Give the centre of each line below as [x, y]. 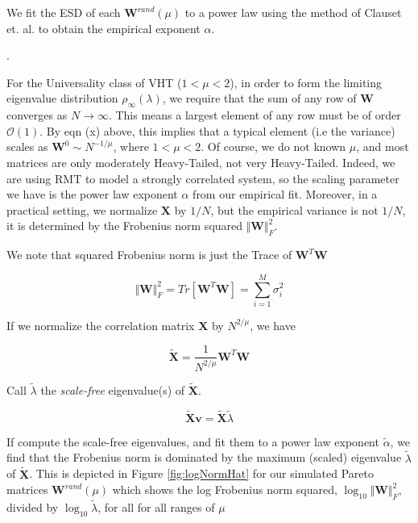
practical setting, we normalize [82, 209]
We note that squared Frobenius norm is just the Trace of [149, 255]
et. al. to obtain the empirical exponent [103, 28]
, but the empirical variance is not [294, 209]
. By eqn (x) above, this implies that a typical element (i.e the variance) [217, 130]
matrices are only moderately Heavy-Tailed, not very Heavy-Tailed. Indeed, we [201, 162]
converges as [37, 115]
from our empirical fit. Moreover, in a [285, 194]
